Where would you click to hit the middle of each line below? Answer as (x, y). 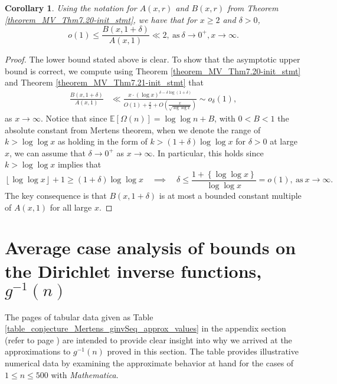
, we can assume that (48, 152)
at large (284, 141)
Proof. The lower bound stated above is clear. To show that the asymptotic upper (153, 59)
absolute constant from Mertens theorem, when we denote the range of (133, 129)
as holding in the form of (102, 141)
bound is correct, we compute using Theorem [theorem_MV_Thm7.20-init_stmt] (153, 70)
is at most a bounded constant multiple (230, 196)
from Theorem (253, 8)
